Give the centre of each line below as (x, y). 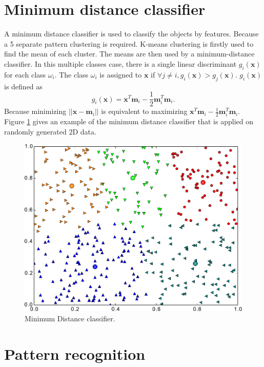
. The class (72, 74)
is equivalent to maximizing (144, 111)
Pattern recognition (75, 353)
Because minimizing (35, 111)
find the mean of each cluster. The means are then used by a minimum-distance (129, 54)
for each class (25, 74)
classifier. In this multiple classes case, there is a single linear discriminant (120, 63)
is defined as (23, 86)
